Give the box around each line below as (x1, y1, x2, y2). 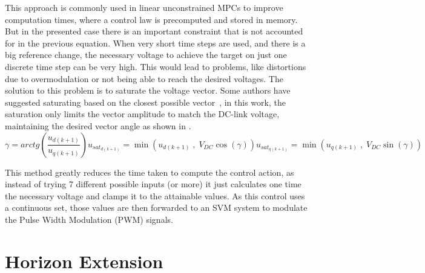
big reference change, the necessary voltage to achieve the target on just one (5, 48, 287, 61)
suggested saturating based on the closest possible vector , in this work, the (5, 95, 286, 108)
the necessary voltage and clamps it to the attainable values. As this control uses (5, 189, 305, 202)
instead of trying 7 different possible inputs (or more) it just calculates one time (5, 178, 301, 190)
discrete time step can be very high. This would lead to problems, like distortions (5, 60, 306, 72)
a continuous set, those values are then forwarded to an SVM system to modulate (5, 201, 308, 214)
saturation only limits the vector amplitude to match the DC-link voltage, (5, 108, 280, 120)
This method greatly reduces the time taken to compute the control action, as (5, 165, 294, 178)
